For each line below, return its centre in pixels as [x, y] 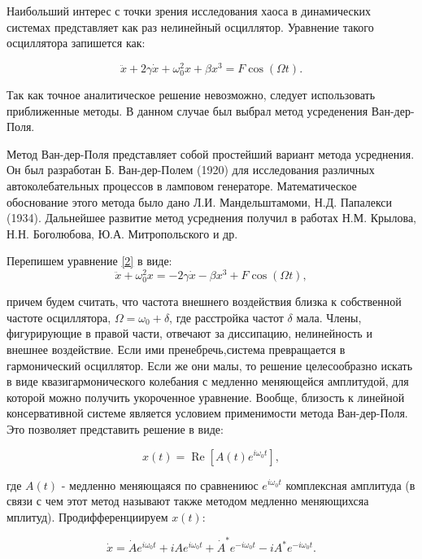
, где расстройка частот [226, 317]
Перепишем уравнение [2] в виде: [89, 261]
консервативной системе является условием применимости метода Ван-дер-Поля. [207, 413]
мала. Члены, [329, 317]
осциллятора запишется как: [76, 43]
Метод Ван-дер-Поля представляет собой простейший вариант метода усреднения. [211, 153]
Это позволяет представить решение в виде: [115, 428]
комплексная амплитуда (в [350, 485]
